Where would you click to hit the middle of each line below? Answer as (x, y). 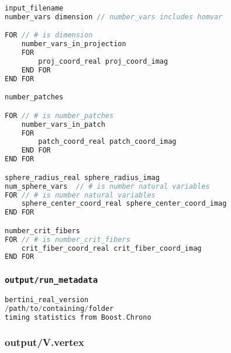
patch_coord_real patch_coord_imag (107, 142)
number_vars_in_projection (74, 44)
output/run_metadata (51, 280)
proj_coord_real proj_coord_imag (103, 62)
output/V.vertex (44, 342)
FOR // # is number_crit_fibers (68, 239)
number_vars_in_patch (63, 124)
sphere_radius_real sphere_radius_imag (82, 177)
